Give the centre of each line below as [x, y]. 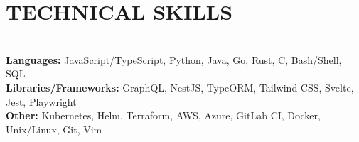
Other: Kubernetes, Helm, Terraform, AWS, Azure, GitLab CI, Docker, [163, 115]
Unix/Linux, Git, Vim [54, 129]
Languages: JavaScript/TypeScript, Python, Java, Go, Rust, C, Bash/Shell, [174, 59]
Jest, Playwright [41, 101]
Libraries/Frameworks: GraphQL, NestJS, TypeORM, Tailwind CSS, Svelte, [180, 87]
